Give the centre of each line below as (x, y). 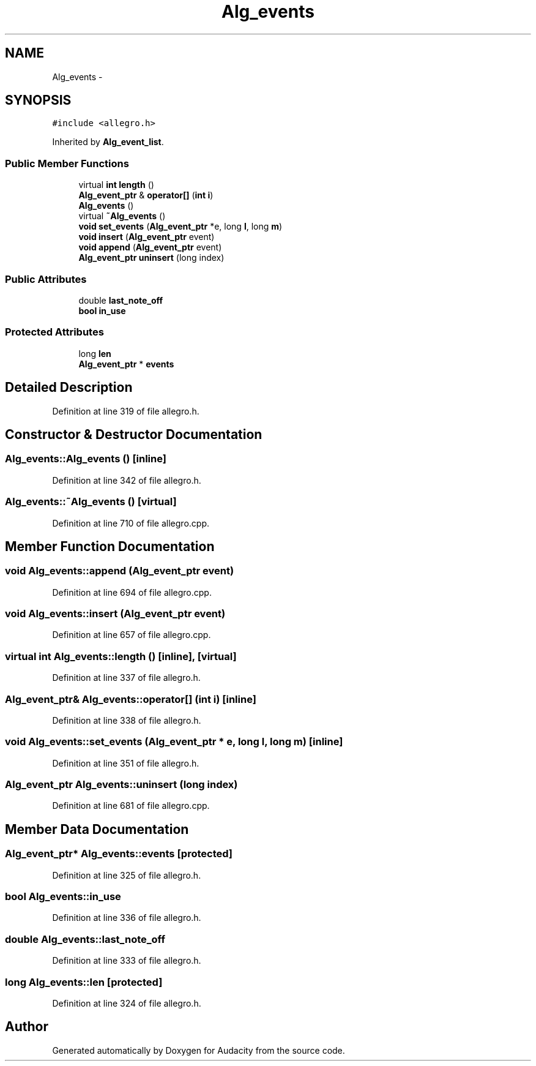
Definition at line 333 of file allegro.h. (127, 961)
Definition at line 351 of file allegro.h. (126, 763)
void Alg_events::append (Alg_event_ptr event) (120, 571)
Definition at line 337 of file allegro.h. (126, 678)
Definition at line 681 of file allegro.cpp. (131, 806)
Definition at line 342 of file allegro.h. (127, 480)
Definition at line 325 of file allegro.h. (127, 875)
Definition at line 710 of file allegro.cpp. (131, 523)
